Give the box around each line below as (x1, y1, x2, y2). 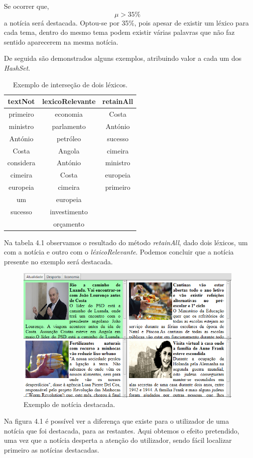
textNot (7, 96, 35, 106)
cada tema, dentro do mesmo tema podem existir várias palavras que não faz (4, 27, 235, 37)
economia (54, 109, 83, 119)
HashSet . (4, 62, 30, 73)
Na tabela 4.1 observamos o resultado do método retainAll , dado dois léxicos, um (4, 237, 248, 247)
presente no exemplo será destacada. (4, 256, 113, 266)
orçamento (53, 218, 85, 229)
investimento (50, 206, 88, 216)
